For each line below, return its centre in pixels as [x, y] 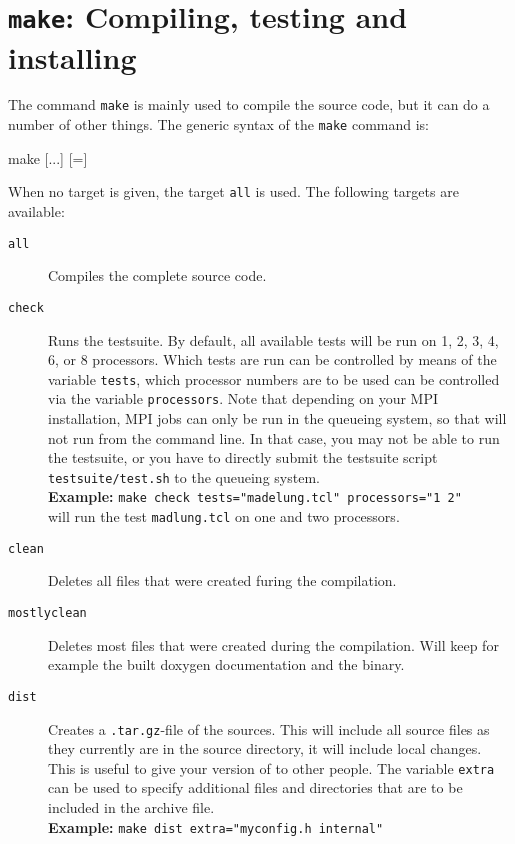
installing [72, 56]
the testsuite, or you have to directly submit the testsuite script [243, 457]
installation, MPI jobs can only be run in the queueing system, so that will [277, 418]
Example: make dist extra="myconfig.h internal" [216, 826]
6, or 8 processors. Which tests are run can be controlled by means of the [272, 359]
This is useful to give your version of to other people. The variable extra [271, 767]
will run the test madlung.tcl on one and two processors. [224, 516]
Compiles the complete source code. [157, 275]
